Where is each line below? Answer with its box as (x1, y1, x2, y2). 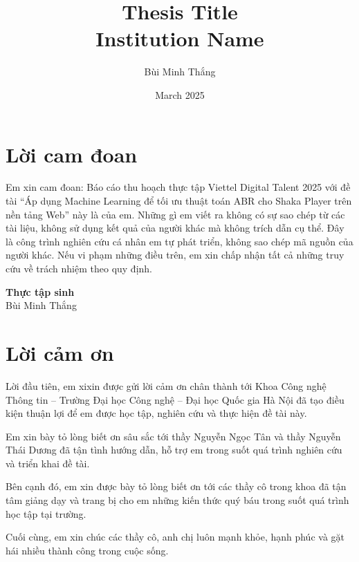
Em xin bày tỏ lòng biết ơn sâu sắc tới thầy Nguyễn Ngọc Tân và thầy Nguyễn (6, 429, 341, 443)
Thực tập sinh (6, 284, 75, 299)
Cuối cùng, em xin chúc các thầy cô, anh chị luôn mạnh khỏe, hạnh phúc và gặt (6, 530, 344, 544)
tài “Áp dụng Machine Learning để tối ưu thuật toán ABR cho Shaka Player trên (6, 194, 352, 208)
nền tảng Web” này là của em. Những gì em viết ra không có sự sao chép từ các (6, 207, 345, 221)
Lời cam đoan (6, 140, 138, 168)
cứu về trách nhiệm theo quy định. (6, 261, 153, 275)
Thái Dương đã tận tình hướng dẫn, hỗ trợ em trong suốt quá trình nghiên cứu (6, 442, 342, 457)
